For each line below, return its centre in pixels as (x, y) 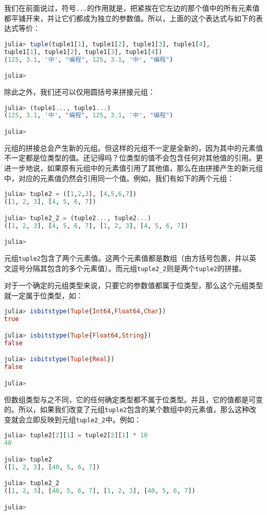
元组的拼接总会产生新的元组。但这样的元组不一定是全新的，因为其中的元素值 (133, 147)
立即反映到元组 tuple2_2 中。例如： (83, 419)
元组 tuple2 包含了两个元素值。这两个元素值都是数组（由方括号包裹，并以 (127, 257)
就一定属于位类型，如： (44, 295)
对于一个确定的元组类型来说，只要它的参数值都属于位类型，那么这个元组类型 (133, 285)
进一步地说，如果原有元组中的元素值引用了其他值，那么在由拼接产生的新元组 (133, 168)
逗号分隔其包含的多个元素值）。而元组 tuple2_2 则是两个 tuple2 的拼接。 (129, 268)
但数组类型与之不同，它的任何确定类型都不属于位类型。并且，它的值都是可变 (133, 399)
